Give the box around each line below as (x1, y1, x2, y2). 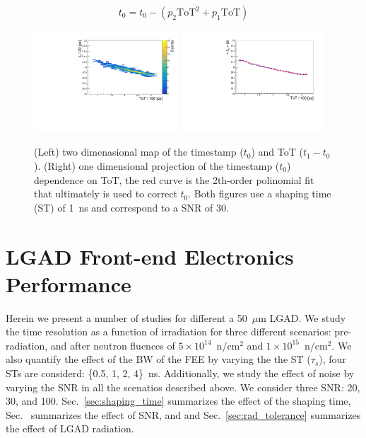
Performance (6, 269, 131, 298)
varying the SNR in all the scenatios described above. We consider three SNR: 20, (6, 379, 360, 394)
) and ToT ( (251, 144, 303, 159)
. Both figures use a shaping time (188, 186, 331, 201)
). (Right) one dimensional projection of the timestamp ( (34, 159, 280, 173)
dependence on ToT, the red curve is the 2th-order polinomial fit (34, 172, 314, 187)
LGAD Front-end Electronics (6, 241, 294, 270)
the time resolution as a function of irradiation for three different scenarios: (6, 324, 331, 339)
